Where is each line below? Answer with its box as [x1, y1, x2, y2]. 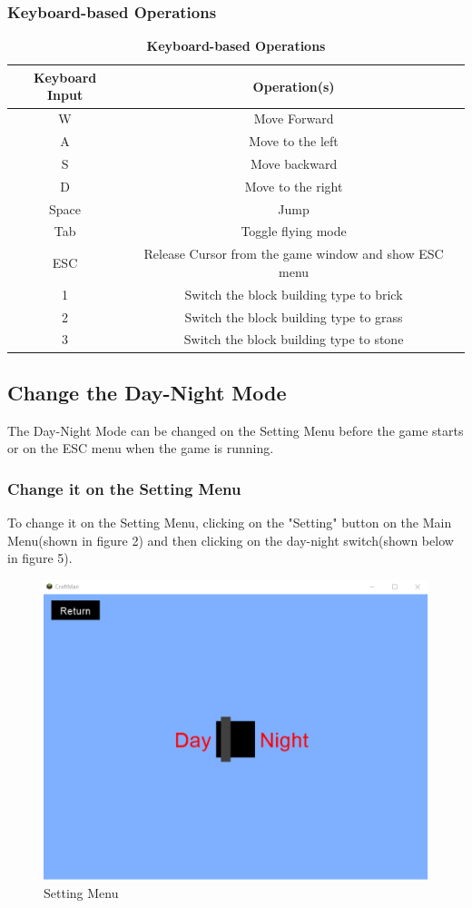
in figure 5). [7, 548, 73, 567]
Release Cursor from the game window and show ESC [143, 244, 444, 263]
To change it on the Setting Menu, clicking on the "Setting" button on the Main [7, 513, 452, 532]
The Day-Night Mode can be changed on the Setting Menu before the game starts [7, 420, 464, 439]
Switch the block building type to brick [184, 284, 403, 303]
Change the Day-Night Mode [7, 378, 287, 406]
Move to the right [244, 176, 343, 195]
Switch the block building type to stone [183, 330, 404, 349]
